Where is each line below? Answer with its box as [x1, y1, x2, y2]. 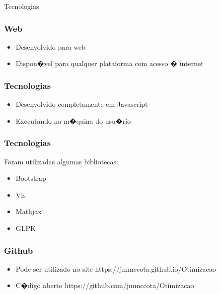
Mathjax [15, 206, 42, 217]
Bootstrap [15, 173, 46, 183]
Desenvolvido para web [15, 41, 86, 52]
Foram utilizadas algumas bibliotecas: [4, 156, 118, 166]
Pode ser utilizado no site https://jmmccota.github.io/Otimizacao [15, 263, 216, 274]
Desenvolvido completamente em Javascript [15, 99, 148, 109]
